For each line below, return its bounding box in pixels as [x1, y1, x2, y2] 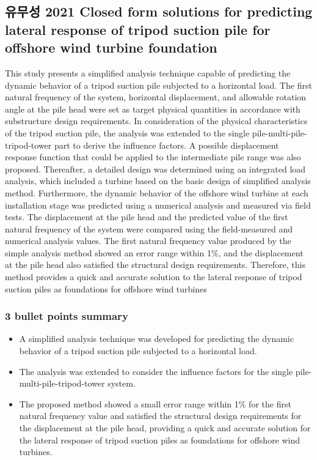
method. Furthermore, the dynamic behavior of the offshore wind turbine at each [5, 186, 308, 199]
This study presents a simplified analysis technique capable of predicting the [5, 66, 291, 79]
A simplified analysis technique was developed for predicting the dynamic [19, 332, 294, 345]
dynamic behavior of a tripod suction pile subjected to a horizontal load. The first [5, 78, 312, 91]
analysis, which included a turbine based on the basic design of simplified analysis [5, 174, 311, 187]
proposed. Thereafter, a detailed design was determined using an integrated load [5, 162, 306, 175]
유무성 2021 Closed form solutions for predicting [5, 2, 313, 21]
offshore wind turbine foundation [5, 38, 217, 57]
